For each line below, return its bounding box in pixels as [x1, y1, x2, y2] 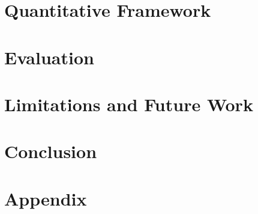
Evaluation [4, 44, 94, 69]
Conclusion [4, 139, 97, 164]
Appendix [4, 186, 87, 210]
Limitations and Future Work [4, 91, 253, 116]
